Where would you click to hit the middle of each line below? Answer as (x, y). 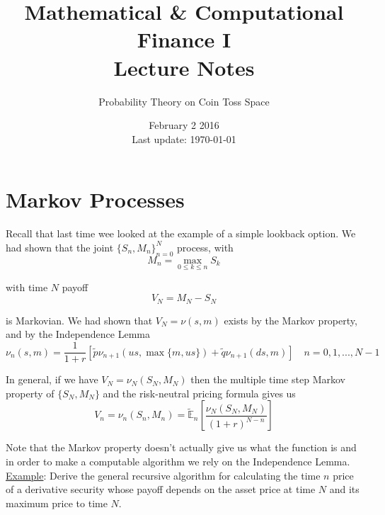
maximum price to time (57, 503)
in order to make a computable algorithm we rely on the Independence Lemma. (178, 461)
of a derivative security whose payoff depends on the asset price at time (161, 489)
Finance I (184, 39)
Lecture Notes (184, 67)
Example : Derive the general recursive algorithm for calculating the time (163, 475)
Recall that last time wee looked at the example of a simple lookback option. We (181, 233)
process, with (205, 247)
